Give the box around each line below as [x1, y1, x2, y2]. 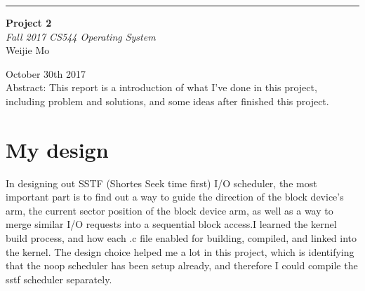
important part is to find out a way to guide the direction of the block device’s [6, 189, 344, 204]
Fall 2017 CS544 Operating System [6, 29, 156, 43]
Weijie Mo [6, 43, 50, 57]
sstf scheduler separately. [6, 271, 112, 286]
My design [6, 135, 109, 163]
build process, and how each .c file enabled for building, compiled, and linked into [6, 231, 357, 245]
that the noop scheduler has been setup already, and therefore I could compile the [6, 258, 358, 273]
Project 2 [6, 15, 52, 29]
